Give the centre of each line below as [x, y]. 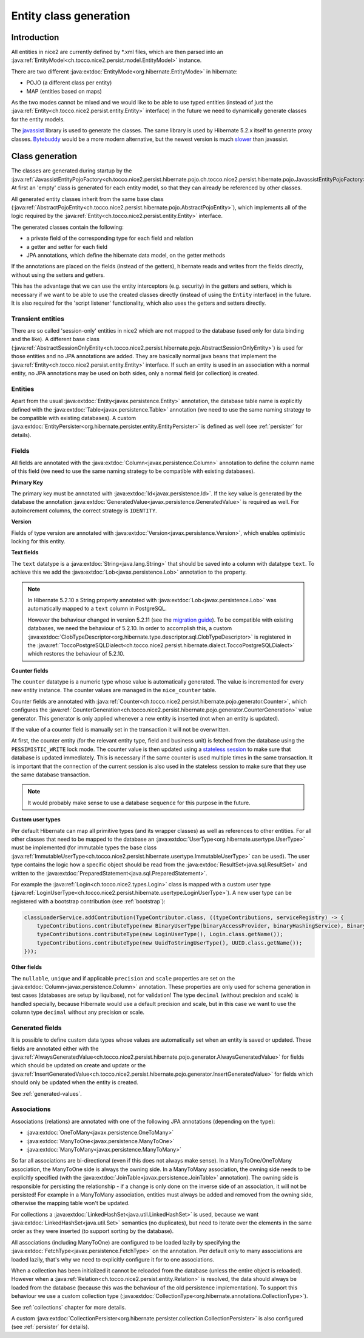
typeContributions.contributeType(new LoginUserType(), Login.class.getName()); [160, 934]
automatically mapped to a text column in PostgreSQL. [97, 609]
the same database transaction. [51, 775]
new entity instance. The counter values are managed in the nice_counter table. [114, 690]
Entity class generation [71, 16]
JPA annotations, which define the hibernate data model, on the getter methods [126, 255]
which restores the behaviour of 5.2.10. [76, 654]
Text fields [25, 552]
